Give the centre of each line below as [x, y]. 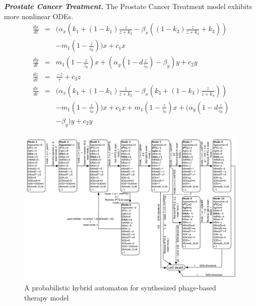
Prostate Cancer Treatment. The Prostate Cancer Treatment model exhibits [128, 6]
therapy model [47, 297]
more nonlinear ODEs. [39, 16]
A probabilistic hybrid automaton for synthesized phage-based [120, 287]
